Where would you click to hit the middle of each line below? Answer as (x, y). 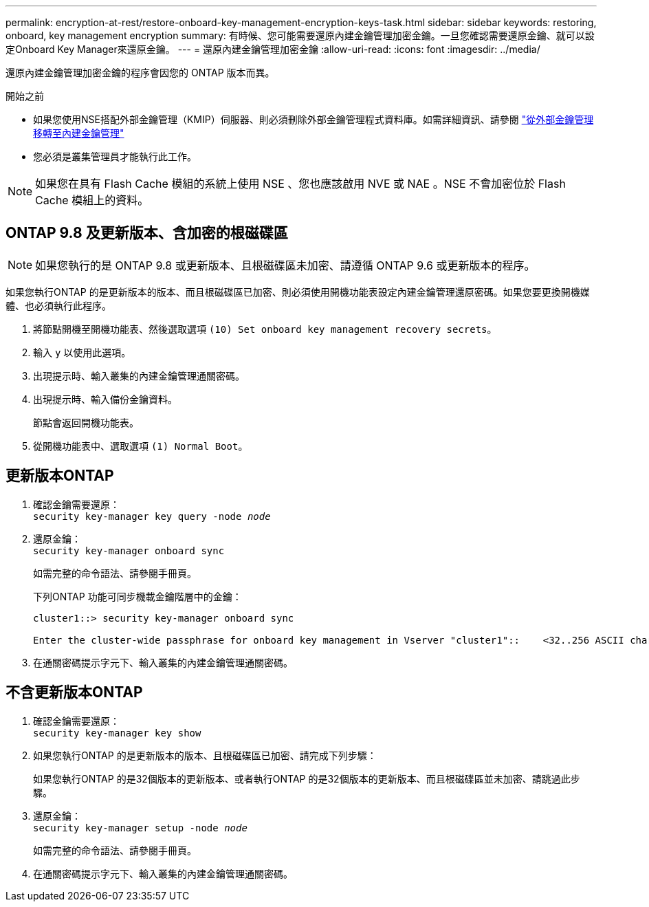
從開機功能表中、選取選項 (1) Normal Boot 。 (141, 446)
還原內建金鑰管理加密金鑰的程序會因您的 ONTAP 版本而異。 (140, 73)
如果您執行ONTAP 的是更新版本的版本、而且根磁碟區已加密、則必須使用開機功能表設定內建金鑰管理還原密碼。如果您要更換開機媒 (298, 292)
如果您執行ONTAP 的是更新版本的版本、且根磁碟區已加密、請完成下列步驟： (205, 755)
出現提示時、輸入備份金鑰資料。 (105, 399)
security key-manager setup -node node (140, 828)
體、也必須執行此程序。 (58, 305)
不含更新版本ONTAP (74, 692)
